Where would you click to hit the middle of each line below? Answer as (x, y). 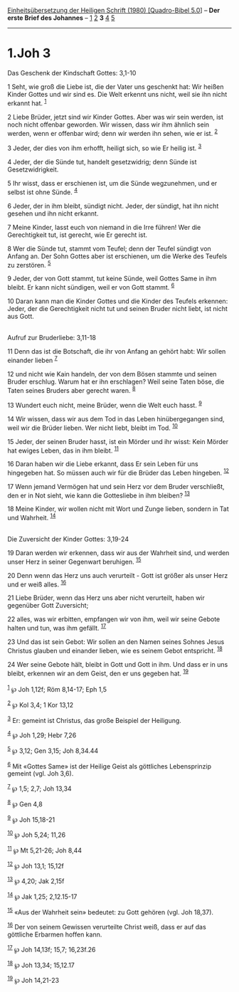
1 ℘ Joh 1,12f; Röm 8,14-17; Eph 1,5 (57, 689)
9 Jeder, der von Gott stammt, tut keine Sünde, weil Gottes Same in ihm (112, 279)
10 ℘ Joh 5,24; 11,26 (37, 834)
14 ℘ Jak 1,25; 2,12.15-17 (42, 896)
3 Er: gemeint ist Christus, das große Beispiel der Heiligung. (94, 719)
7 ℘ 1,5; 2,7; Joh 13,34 (40, 788)
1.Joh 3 (29, 53)
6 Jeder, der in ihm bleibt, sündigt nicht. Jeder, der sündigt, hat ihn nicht (113, 206)
